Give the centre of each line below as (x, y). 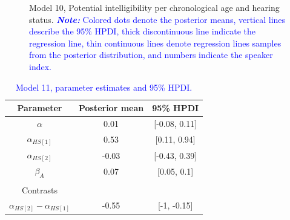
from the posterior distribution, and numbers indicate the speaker (151, 55)
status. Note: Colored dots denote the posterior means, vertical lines (157, 19)
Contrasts (39, 189)
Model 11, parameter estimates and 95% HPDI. (104, 87)
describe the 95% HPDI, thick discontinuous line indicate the (142, 31)
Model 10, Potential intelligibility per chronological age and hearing (154, 7)
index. (40, 66)
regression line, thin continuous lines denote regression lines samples (155, 43)
